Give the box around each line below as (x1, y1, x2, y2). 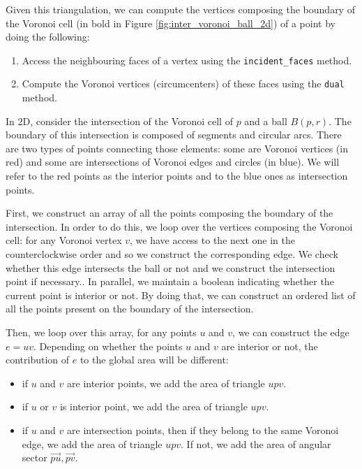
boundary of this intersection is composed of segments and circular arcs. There (6, 127, 342, 142)
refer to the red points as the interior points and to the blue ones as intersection (6, 168, 348, 183)
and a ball (244, 113, 287, 128)
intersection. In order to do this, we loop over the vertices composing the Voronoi (6, 219, 353, 233)
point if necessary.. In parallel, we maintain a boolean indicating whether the (6, 274, 334, 289)
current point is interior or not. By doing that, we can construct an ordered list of (6, 287, 356, 302)
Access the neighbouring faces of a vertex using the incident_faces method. (22, 52, 352, 67)
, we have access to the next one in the (130, 233, 295, 247)
